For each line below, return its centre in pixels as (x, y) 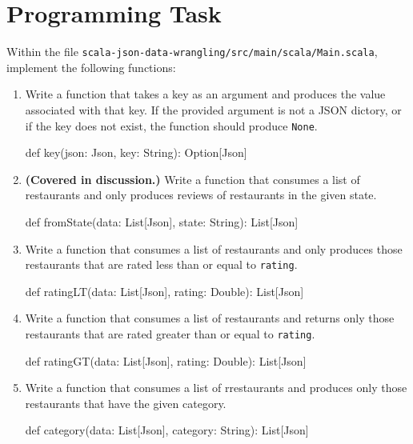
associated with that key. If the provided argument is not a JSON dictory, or (213, 109)
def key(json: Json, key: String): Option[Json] (136, 152)
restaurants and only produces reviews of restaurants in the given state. (201, 195)
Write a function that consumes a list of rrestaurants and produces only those (216, 388)
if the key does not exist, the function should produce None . (171, 125)
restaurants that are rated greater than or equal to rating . (170, 334)
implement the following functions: (91, 67)
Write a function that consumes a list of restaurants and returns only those (210, 318)
